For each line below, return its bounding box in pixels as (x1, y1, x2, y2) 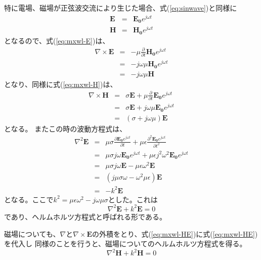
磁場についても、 (4, 228, 60, 239)
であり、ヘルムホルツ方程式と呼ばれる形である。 (4, 211, 166, 222)
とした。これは (108, 194, 158, 204)
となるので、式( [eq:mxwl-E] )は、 (4, 35, 110, 46)
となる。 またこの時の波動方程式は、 (4, 123, 127, 134)
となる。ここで (4, 194, 54, 204)
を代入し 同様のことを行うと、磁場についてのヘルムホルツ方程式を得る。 (4, 238, 247, 249)
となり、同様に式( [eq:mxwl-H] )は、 (4, 78, 117, 89)
